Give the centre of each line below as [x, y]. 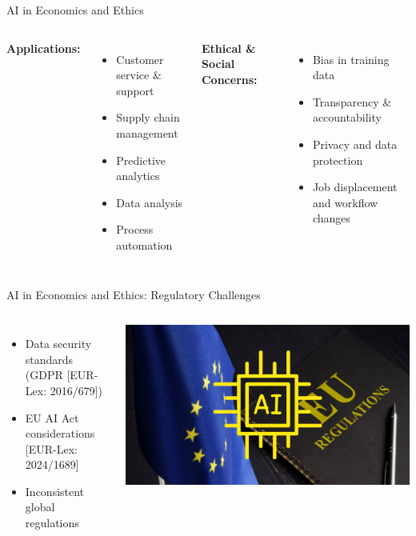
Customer [140, 59]
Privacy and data [355, 144]
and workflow [345, 202]
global [40, 507]
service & [139, 75]
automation [144, 244]
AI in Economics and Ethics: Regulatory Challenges [134, 294]
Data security [58, 344]
